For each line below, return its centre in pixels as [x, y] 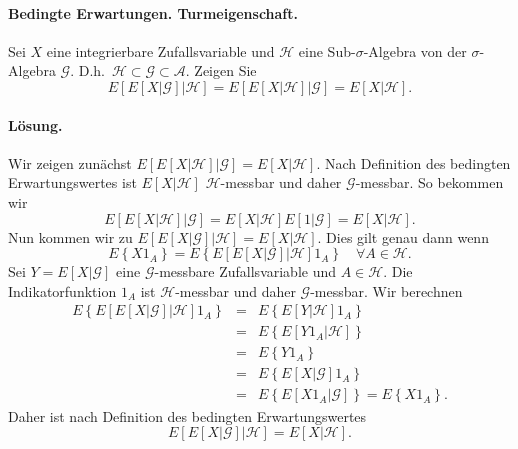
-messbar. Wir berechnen [386, 290]
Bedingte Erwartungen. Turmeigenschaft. [153, 12]
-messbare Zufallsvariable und [245, 271]
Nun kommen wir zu [70, 236]
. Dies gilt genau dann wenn [403, 236]
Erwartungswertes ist [72, 182]
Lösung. [35, 124]
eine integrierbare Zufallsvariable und [160, 50]
